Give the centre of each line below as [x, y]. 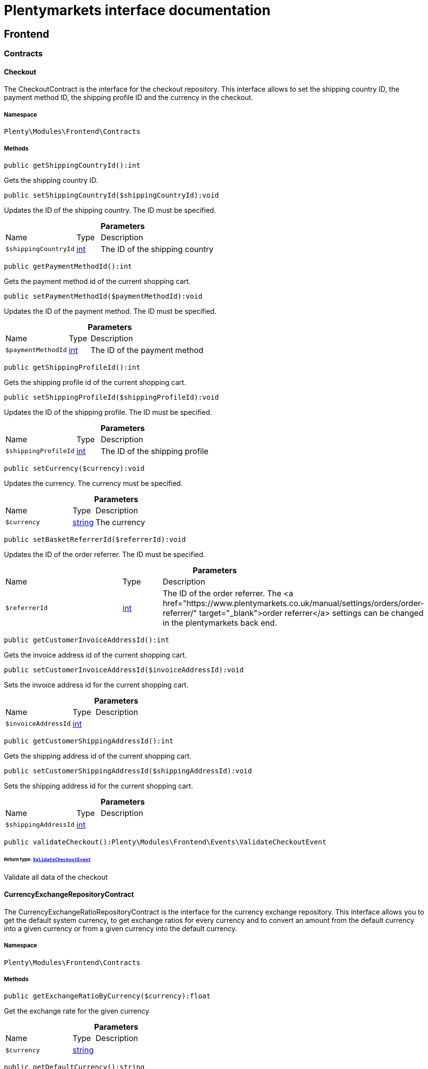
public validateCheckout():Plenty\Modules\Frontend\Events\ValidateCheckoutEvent [165, 842]
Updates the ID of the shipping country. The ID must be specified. [110, 210]
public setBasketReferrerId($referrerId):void [95, 539]
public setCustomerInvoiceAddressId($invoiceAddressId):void [124, 670]
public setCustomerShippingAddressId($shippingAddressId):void [128, 771]
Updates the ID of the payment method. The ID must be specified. [110, 311]
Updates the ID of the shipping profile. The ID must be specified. [108, 412]
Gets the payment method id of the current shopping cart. [97, 281]
